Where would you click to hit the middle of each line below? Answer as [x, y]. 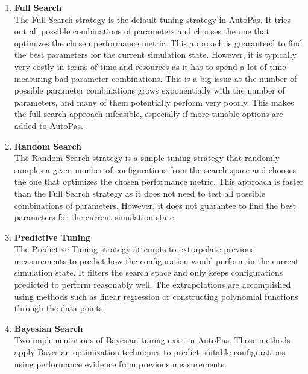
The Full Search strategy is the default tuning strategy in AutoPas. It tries [152, 19]
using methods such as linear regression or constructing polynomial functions [156, 296]
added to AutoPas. [49, 125]
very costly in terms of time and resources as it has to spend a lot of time [150, 66]
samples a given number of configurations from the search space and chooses [155, 169]
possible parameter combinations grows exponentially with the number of [149, 90]
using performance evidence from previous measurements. [120, 363]
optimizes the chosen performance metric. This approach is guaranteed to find [158, 43]
